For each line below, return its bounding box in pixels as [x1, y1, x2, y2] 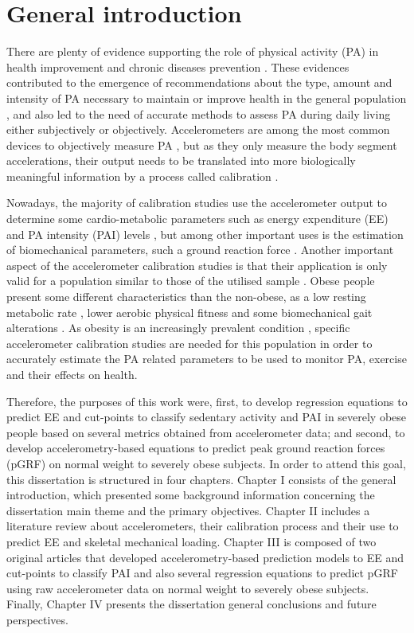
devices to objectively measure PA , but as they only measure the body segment [6, 136, 397, 153]
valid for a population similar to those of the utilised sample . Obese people [6, 272, 375, 289]
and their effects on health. [6, 366, 138, 382]
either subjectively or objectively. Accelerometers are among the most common [6, 121, 390, 138]
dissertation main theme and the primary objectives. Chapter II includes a [6, 502, 370, 518]
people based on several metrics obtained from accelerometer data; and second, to [6, 424, 405, 440]
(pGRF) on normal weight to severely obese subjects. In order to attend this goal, [6, 455, 406, 471]
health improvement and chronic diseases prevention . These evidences [6, 58, 350, 75]
